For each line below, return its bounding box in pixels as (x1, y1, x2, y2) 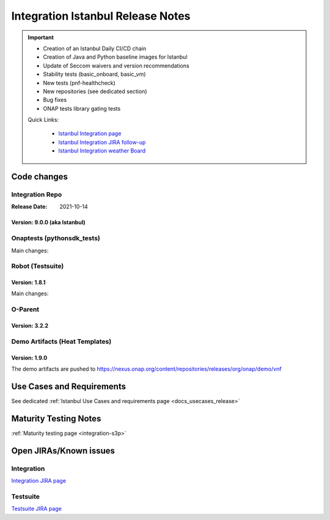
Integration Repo (11, 190, 62, 199)
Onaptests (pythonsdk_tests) (11, 234, 100, 243)
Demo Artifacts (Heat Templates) (11, 337, 112, 345)
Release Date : (11, 203, 48, 211)
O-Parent (11, 305, 40, 314)
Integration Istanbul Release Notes (11, 9, 191, 23)
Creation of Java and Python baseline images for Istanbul (43, 53, 188, 61)
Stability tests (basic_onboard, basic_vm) (43, 70, 146, 78)
